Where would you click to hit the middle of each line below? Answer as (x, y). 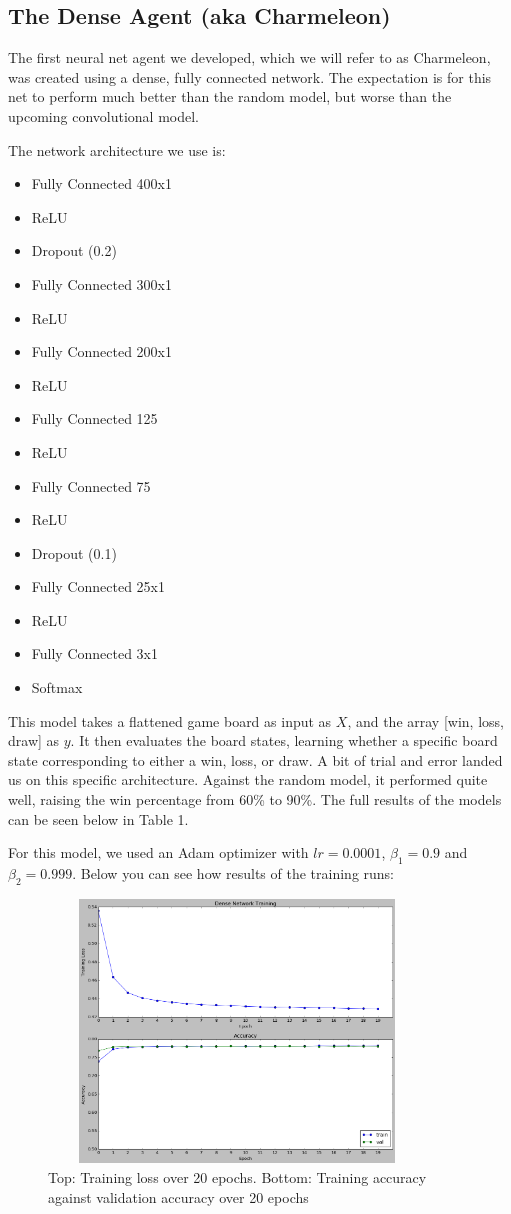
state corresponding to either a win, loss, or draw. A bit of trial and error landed (255, 759)
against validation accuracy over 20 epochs (178, 1196)
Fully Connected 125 (94, 418)
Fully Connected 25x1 (98, 586)
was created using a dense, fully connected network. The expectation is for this (250, 76)
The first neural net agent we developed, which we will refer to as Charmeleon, (249, 57)
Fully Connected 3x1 (95, 653)
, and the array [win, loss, (425, 720)
